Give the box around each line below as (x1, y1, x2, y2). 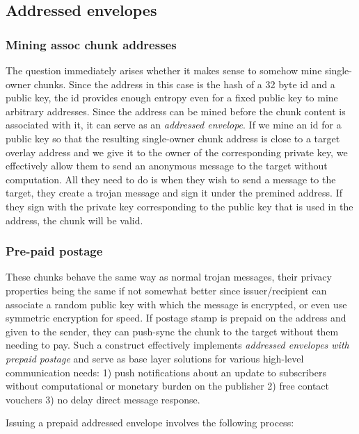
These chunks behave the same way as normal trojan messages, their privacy (6, 269, 332, 284)
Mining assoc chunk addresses (6, 35, 177, 53)
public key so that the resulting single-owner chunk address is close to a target (6, 131, 340, 145)
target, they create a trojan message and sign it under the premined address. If (6, 185, 342, 200)
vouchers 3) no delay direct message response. (6, 392, 200, 406)
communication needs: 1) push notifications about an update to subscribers (6, 365, 327, 379)
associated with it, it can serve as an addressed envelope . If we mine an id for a (6, 117, 342, 132)
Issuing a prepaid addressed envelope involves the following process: (6, 415, 294, 430)
